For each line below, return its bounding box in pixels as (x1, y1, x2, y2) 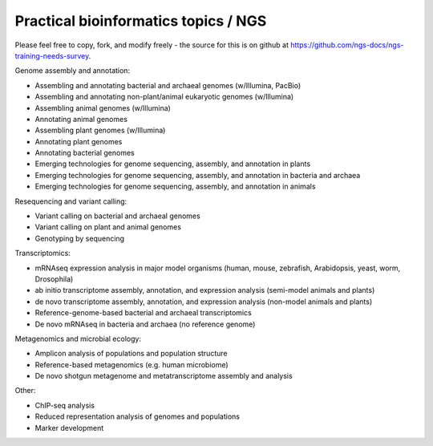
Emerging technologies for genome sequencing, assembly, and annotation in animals (34, 181, 316, 192)
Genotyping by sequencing (34, 233, 124, 243)
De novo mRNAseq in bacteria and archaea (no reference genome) (34, 319, 256, 329)
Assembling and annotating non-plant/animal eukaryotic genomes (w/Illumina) (34, 92, 294, 102)
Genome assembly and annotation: (14, 66, 131, 75)
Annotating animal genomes (34, 114, 128, 124)
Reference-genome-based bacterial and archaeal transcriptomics (34, 308, 252, 318)
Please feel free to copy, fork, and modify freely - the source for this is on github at (14, 40, 289, 50)
